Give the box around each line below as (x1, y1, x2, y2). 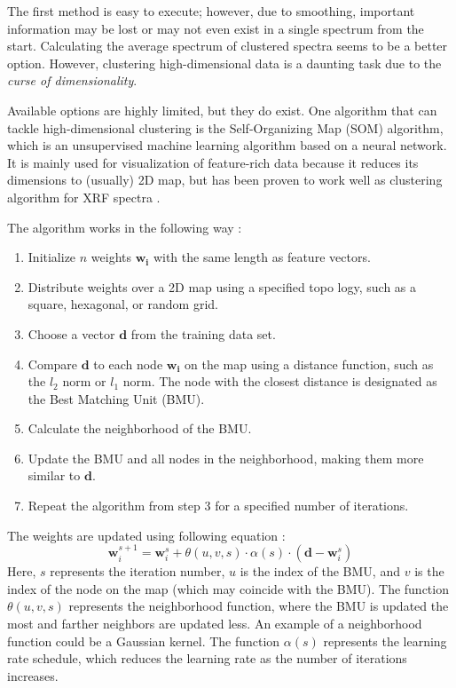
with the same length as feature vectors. (153, 248, 371, 266)
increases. (7, 666, 59, 684)
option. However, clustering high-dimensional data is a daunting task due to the (7, 53, 442, 72)
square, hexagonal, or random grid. (28, 295, 218, 313)
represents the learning (323, 631, 447, 650)
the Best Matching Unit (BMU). (28, 389, 205, 407)
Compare (28, 354, 78, 373)
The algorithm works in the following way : (7, 217, 242, 236)
